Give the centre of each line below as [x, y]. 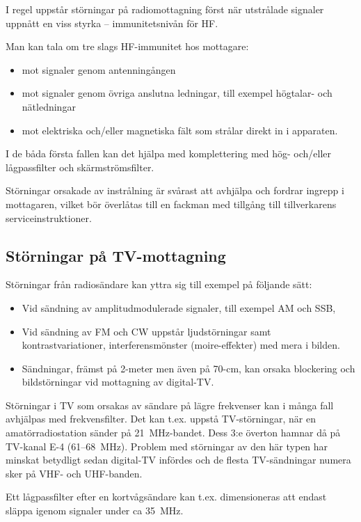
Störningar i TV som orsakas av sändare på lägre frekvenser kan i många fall [170, 405]
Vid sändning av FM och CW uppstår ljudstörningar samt [146, 331]
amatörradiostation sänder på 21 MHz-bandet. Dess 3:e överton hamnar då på [173, 433]
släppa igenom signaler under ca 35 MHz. [95, 511]
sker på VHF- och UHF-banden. [74, 473]
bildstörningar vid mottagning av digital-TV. [118, 382]
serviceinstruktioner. [49, 217]
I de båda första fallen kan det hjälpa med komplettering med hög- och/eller [169, 153]
